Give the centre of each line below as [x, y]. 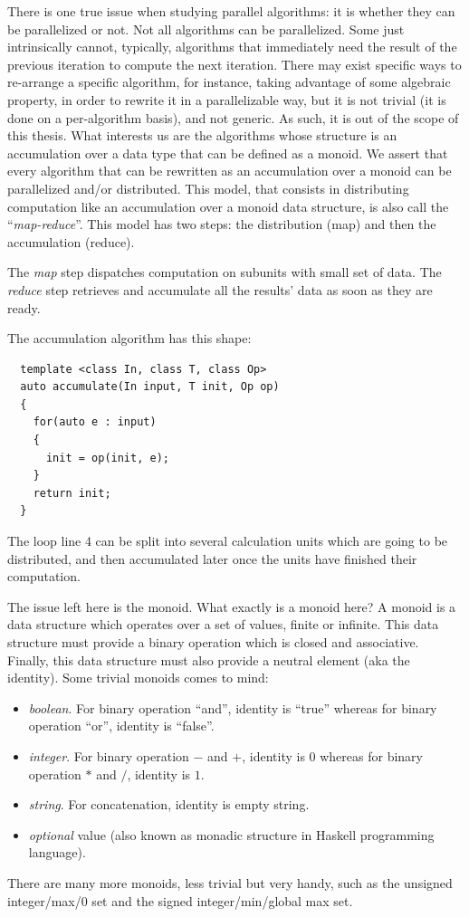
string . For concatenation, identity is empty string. [169, 804]
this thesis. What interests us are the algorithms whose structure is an [202, 135]
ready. [24, 307]
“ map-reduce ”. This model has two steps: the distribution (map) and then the [222, 224]
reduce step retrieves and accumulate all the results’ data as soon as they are [220, 289]
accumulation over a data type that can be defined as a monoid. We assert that [228, 153]
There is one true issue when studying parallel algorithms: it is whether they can [231, 11]
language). [57, 852]
